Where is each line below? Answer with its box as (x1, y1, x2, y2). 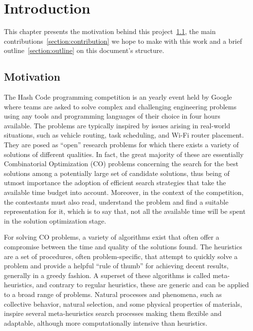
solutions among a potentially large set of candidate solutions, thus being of (4, 168, 230, 178)
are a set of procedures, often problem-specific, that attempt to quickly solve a (4, 251, 238, 261)
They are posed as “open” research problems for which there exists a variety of (4, 139, 239, 150)
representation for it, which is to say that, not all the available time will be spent (4, 206, 246, 216)
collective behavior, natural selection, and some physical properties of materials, (4, 298, 242, 309)
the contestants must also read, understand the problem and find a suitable (4, 196, 229, 207)
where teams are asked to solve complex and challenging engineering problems (4, 101, 236, 111)
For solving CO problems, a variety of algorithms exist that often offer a (4, 232, 219, 242)
